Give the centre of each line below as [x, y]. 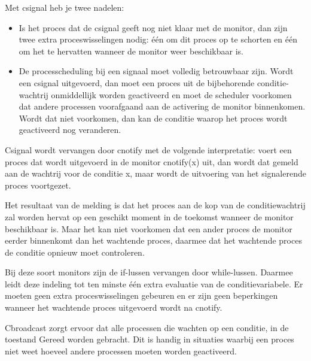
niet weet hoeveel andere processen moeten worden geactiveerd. [121, 351]
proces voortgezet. [38, 185]
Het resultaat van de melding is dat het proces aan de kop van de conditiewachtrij [155, 205]
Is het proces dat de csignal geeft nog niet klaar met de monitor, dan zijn [153, 27]
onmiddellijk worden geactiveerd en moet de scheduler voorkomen [171, 94]
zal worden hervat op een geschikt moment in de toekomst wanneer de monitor [149, 216]
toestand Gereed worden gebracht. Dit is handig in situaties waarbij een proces [150, 339]
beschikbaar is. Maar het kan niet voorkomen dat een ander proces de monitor [149, 228]
